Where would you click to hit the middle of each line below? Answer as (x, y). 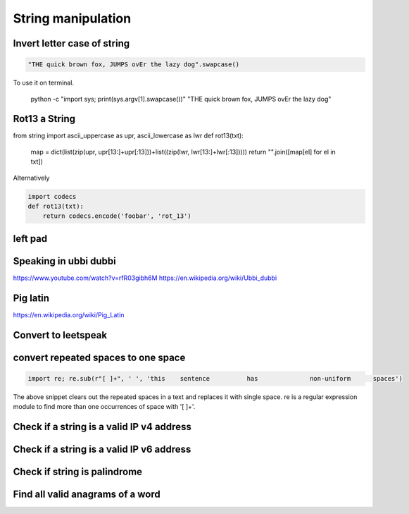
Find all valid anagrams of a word (87, 495)
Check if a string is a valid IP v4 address (102, 427)
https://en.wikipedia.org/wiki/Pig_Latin (69, 314)
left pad (30, 239)
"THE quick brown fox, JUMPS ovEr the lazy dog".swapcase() (134, 65)
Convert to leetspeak (60, 335)
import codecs (52, 196)
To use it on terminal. (43, 83)
